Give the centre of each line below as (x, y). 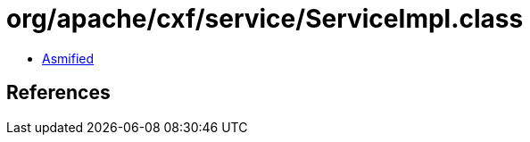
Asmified (68, 58)
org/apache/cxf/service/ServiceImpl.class (265, 19)
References (58, 93)
